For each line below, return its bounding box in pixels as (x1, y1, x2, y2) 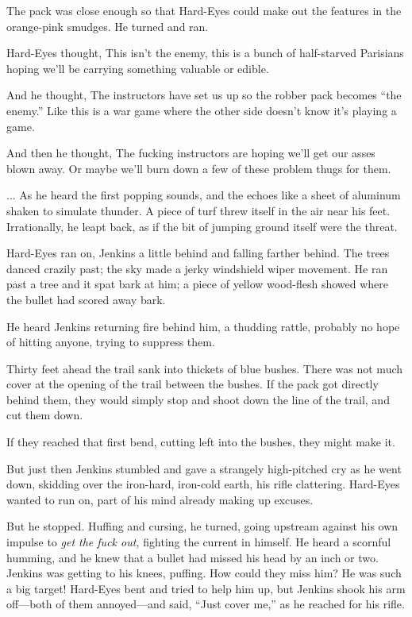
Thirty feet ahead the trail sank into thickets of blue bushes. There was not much (6, 360, 403, 376)
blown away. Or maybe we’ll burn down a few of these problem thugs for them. (6, 160, 391, 176)
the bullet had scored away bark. (6, 291, 166, 307)
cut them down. (6, 407, 83, 423)
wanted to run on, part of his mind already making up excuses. (6, 491, 314, 507)
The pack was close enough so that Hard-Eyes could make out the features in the (6, 2, 402, 18)
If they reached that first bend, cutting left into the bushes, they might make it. (6, 434, 395, 450)
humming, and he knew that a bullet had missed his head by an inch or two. (6, 549, 379, 565)
